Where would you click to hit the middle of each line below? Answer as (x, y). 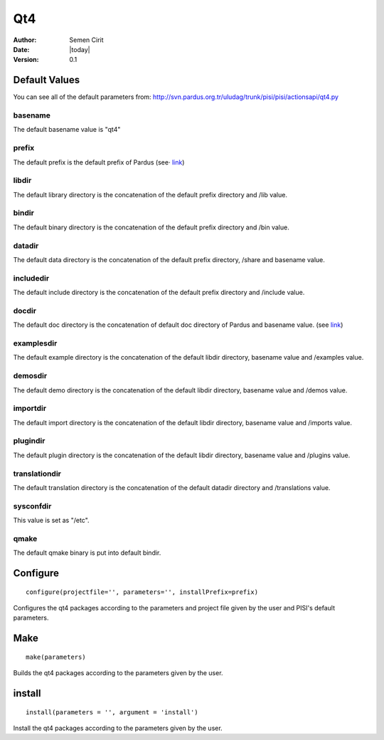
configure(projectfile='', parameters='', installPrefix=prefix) (142, 592)
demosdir (30, 376)
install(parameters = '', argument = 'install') (112, 712)
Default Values (47, 80)
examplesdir (35, 343)
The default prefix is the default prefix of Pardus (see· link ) (99, 162)
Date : (21, 49)
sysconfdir (32, 506)
